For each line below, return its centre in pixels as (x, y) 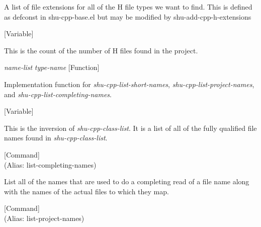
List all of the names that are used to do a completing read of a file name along (127, 181)
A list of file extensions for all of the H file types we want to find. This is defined (128, 7)
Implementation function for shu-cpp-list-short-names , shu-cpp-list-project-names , (129, 84)
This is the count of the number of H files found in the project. (101, 50)
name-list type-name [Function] (52, 67)
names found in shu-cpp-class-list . (56, 138)
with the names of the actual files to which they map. (86, 191)
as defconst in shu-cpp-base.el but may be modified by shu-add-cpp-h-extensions (128, 16)
